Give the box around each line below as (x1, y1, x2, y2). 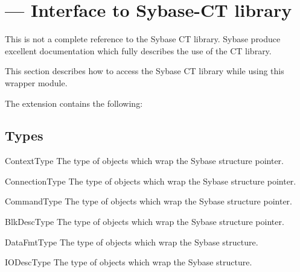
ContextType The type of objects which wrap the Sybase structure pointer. (5, 154, 284, 167)
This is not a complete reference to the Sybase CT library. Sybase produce (5, 33, 281, 45)
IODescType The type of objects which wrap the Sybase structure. (5, 256, 252, 268)
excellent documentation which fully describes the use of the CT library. (5, 44, 272, 57)
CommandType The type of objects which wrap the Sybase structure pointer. (5, 195, 292, 207)
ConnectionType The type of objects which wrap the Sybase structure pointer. (5, 174, 296, 187)
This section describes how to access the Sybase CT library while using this (5, 65, 284, 77)
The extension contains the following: (5, 96, 143, 109)
